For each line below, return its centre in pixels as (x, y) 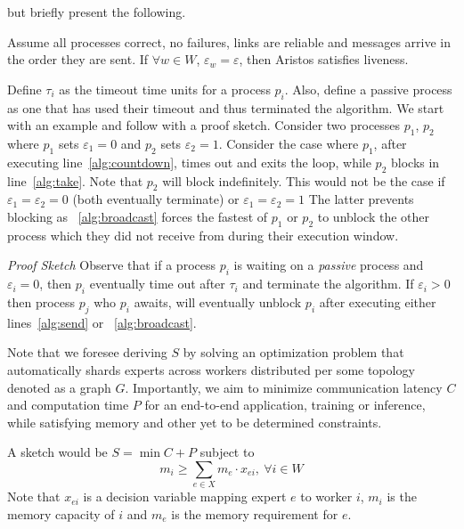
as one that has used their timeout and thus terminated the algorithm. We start (226, 107)
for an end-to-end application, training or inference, (285, 405)
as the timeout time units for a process (165, 89)
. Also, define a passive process (368, 89)
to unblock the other (374, 216)
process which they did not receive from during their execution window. (203, 235)
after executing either (378, 301)
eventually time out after (157, 284)
